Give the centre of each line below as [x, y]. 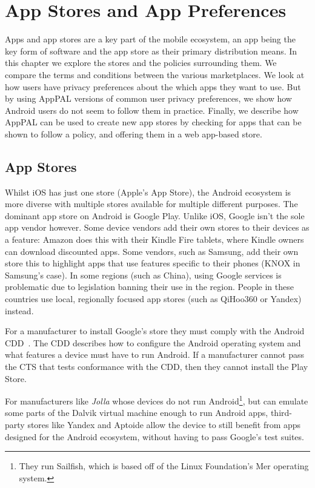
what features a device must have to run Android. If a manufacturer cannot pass [155, 354]
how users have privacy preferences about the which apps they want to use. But [153, 86]
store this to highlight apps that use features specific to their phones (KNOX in [153, 263]
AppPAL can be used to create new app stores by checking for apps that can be [153, 122]
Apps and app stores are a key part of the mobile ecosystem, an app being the [150, 39]
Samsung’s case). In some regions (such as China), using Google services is [143, 275]
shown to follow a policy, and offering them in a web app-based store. [134, 134]
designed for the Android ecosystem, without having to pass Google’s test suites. [154, 436]
